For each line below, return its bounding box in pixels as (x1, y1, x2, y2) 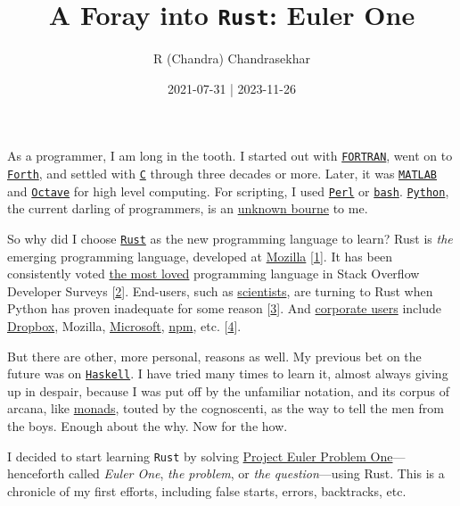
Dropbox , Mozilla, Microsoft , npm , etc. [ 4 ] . (7, 317, 242, 336)
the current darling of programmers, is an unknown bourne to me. (7, 199, 368, 218)
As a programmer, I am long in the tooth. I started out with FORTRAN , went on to (7, 146, 453, 165)
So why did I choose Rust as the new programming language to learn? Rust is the (7, 229, 453, 247)
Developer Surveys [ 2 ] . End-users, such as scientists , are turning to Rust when (7, 281, 433, 300)
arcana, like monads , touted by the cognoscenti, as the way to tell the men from (7, 399, 444, 418)
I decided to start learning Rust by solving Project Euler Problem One (7, 446, 393, 465)
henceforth (7, 464, 65, 483)
